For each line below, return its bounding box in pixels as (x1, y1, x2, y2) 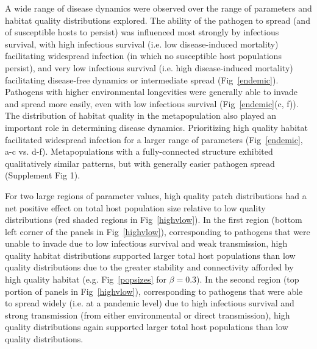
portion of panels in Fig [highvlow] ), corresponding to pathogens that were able (5, 284, 303, 297)
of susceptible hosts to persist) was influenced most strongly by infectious (5, 26, 279, 38)
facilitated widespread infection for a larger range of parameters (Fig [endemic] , (5, 133, 303, 146)
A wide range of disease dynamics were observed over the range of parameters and (5, 2, 312, 14)
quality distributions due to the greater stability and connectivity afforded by (5, 261, 294, 273)
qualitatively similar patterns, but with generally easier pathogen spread (5, 157, 275, 169)
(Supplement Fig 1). (5, 169, 80, 182)
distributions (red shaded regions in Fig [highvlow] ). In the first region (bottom (5, 213, 302, 226)
